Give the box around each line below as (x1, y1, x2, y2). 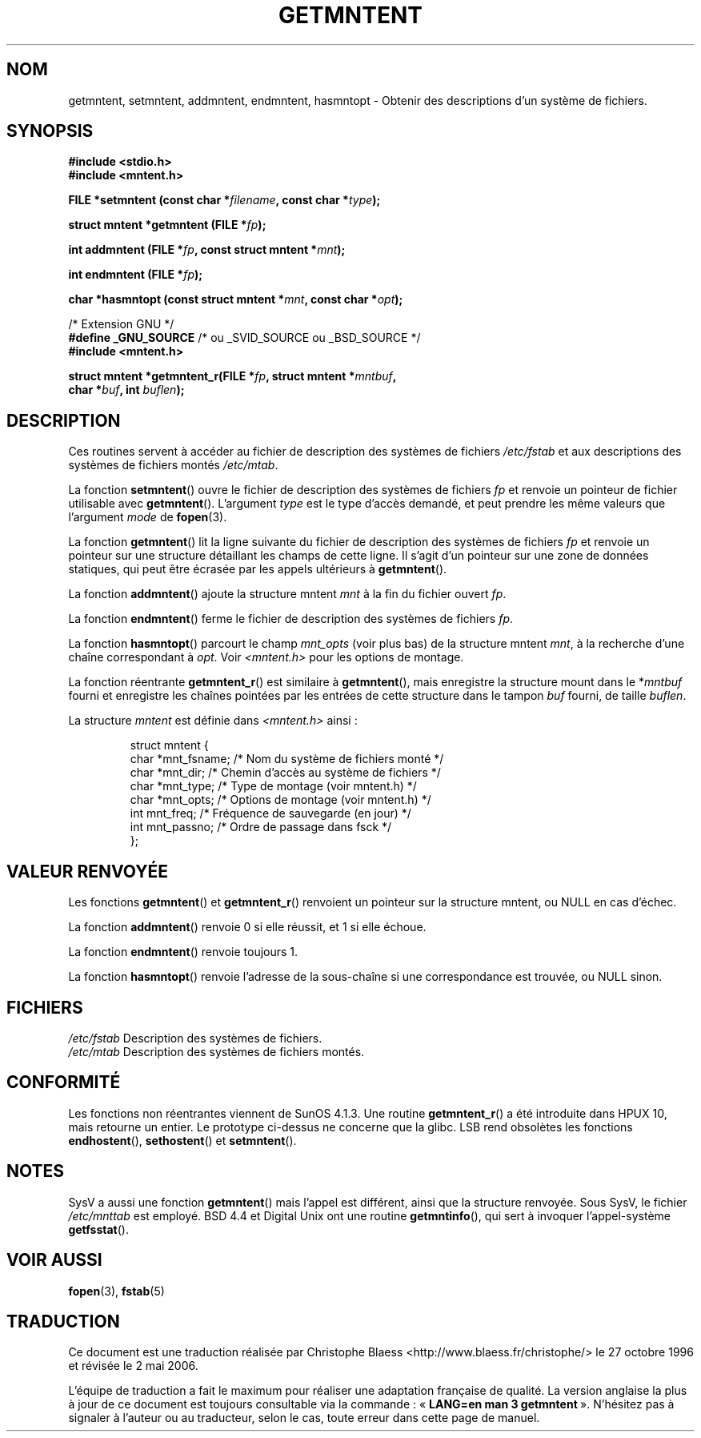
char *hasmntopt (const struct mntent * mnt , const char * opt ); (68, 292, 403, 307)
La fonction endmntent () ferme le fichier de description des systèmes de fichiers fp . (68, 612, 514, 626)
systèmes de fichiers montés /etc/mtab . (68, 458, 278, 472)
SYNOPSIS (6, 121, 94, 142)
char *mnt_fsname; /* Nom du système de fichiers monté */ (130, 752, 444, 766)
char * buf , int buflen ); (68, 383, 185, 397)
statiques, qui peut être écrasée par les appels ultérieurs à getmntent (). (68, 562, 447, 576)
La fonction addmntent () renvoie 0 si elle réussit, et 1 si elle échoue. (68, 920, 427, 934)
